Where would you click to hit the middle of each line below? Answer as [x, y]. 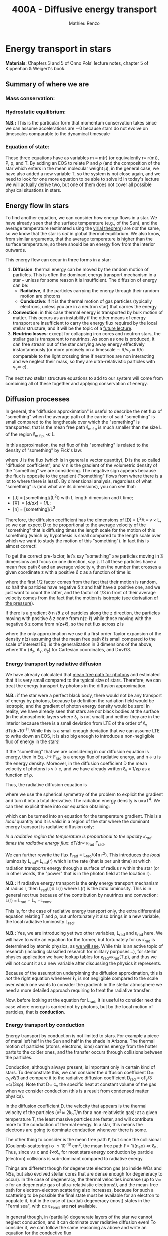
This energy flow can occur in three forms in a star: [58, 260]
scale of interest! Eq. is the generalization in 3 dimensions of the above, [79, 644]
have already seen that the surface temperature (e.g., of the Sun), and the [81, 223]
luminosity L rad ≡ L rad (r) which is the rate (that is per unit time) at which [78, 862]
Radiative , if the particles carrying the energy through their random [90, 291]
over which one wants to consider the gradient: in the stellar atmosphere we [84, 985]
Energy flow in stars [37, 205]
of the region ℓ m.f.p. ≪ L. [31, 435]
